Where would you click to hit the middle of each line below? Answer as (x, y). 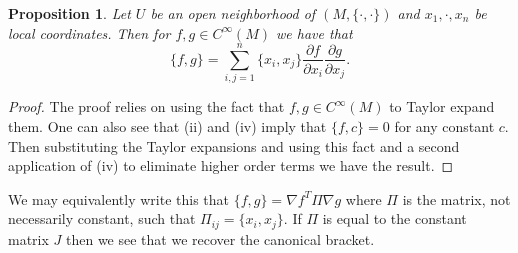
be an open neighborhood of (233, 13)
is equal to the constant (394, 218)
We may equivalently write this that (119, 198)
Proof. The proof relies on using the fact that (146, 106)
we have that (314, 32)
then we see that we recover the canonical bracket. (220, 238)
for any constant (444, 125)
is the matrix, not (456, 198)
